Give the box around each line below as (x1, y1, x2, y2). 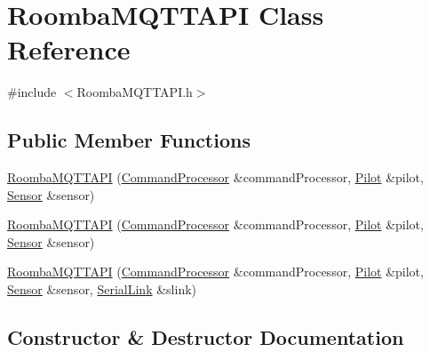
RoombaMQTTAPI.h (76, 83, 193, 101)
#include (7, 83, 57, 101)
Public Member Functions (7, 126, 251, 154)
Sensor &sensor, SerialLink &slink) (7, 280, 197, 299)
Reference (7, 31, 131, 68)
